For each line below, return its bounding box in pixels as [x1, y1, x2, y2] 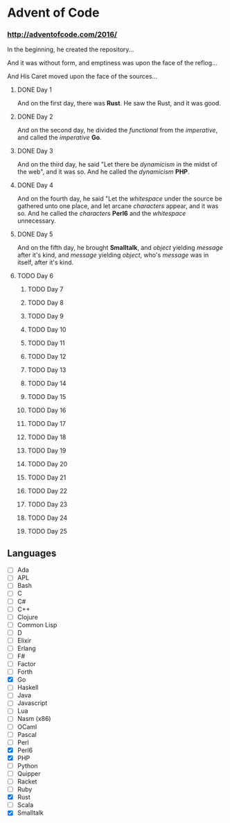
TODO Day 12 [27, 353, 67, 361]
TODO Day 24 [27, 514, 68, 522]
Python [17, 761, 38, 770]
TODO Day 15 [27, 393, 67, 401]
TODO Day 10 [27, 325, 67, 334]
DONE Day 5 [17, 230, 53, 239]
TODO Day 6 [17, 272, 54, 280]
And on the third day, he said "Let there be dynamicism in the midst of [17, 160, 218, 169]
